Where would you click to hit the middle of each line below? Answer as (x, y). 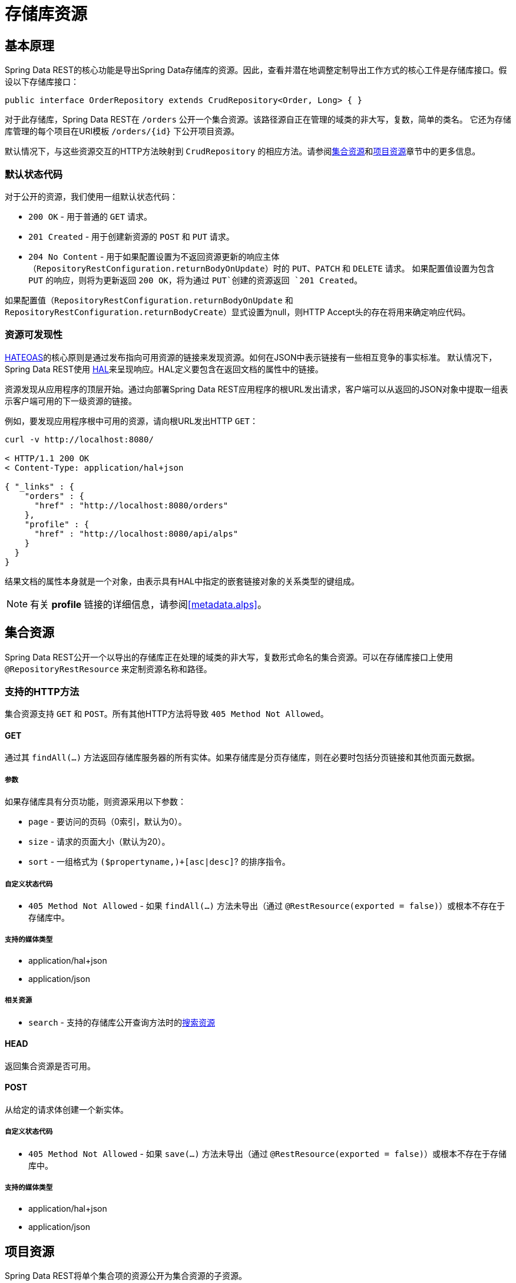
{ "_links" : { (40, 486)
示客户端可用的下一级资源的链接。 (71, 401)
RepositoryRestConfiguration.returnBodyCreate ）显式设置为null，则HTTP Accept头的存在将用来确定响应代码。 (238, 312)
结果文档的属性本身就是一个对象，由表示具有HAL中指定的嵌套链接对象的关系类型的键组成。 (182, 581)
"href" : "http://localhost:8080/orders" (131, 505)
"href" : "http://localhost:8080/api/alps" (136, 533)
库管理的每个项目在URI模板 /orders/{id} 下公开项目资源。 (122, 131)
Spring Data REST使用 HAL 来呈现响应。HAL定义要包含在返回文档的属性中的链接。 (164, 369)
